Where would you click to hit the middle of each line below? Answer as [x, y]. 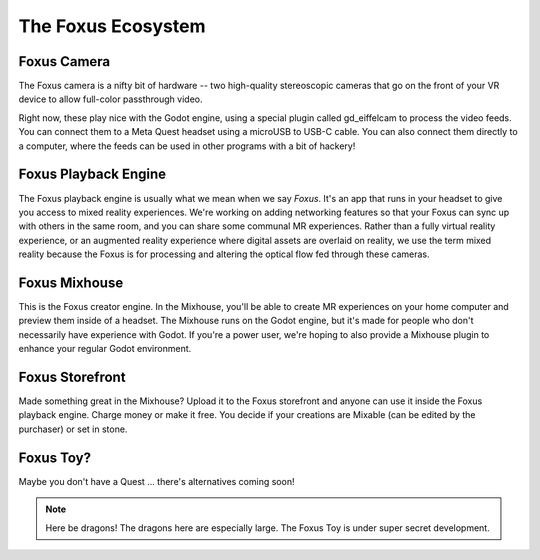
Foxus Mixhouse [71, 282]
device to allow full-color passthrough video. [110, 99]
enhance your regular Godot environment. [105, 349]
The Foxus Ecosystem [112, 26]
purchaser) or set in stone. [73, 429]
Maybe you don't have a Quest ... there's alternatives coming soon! [156, 481]
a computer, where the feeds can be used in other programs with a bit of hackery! [187, 146]
